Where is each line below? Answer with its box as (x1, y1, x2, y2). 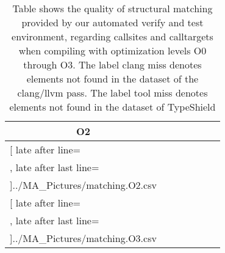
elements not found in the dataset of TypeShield (9, 100, 216, 114)
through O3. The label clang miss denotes (23, 57, 202, 71)
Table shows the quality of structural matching (12, 1, 213, 15)
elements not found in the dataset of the (26, 71, 199, 86)
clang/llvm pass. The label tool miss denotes (17, 86, 208, 100)
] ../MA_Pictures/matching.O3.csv (10, 231, 157, 245)
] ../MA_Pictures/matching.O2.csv (10, 178, 157, 192)
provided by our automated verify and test (21, 15, 204, 29)
